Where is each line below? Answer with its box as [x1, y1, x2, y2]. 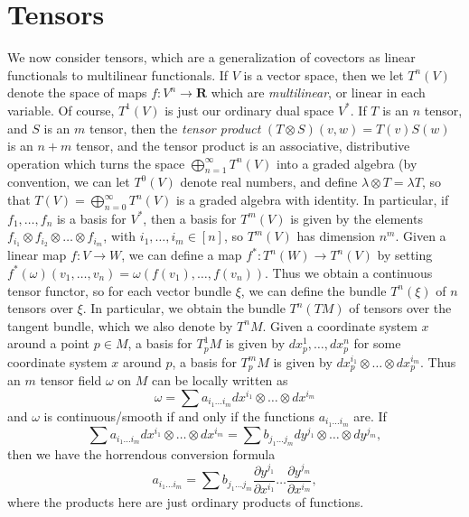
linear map [7, 245, 67, 264]
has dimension [296, 226, 376, 245]
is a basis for [56, 208, 127, 227]
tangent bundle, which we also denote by [7, 316, 233, 335]
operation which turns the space [7, 153, 185, 172]
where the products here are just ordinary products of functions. [7, 492, 364, 511]
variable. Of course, [7, 100, 115, 119]
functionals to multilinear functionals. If [7, 65, 229, 84]
